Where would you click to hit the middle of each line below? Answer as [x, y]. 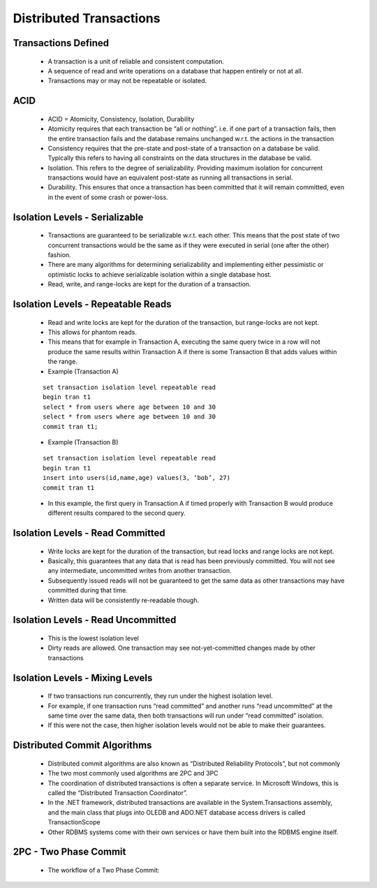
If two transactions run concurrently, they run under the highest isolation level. [161, 696]
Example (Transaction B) [83, 442]
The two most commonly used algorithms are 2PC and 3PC [133, 773]
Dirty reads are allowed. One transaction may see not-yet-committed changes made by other [182, 648]
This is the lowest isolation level [93, 639]
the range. [63, 362]
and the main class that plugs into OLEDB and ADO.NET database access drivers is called [177, 812]
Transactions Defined [61, 43]
